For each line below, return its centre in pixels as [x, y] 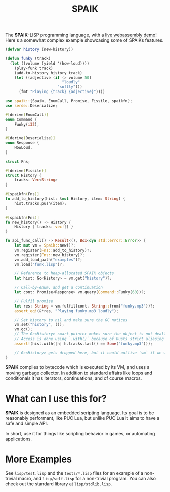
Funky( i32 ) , [27, 124]
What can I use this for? [56, 398]
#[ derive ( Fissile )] [26, 171]
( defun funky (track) [28, 59]
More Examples [38, 459]
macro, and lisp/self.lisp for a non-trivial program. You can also [87, 479]
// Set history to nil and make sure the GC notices [71, 320]
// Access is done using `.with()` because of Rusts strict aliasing [89, 339]
